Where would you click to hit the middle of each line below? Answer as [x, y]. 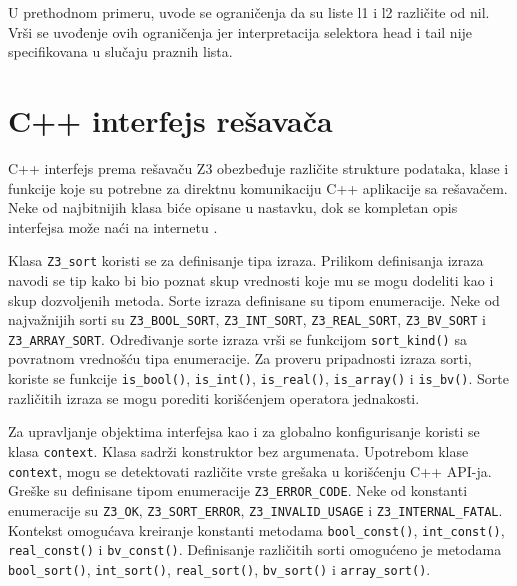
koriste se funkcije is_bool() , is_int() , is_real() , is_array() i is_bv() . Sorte [259, 378]
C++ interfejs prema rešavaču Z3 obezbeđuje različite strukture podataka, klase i [258, 167]
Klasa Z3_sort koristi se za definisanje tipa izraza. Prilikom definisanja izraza [246, 260]
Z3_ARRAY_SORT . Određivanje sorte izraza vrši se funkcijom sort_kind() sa [237, 338]
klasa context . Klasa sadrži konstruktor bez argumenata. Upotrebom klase [238, 450]
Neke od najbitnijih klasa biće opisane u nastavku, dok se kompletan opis [233, 207]
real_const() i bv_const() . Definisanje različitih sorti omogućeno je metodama [255, 549]
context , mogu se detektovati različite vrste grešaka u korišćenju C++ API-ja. [250, 470]
